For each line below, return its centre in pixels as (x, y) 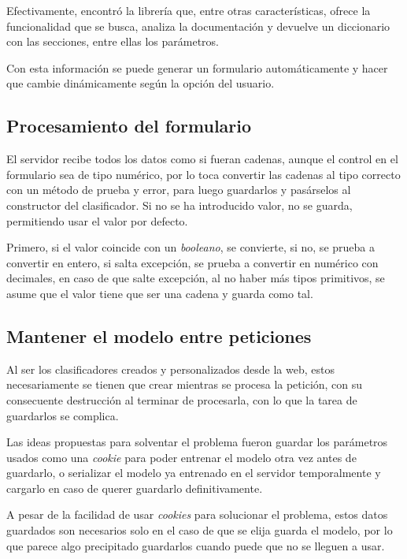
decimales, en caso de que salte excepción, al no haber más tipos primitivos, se (196, 278)
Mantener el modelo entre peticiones (159, 335)
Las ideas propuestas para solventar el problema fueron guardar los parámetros (197, 442)
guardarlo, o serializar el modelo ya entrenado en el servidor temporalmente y (194, 473)
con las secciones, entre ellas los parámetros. (113, 41)
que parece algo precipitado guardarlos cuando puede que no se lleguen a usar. (196, 545)
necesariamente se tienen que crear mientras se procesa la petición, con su (185, 384)
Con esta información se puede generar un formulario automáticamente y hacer (197, 67)
